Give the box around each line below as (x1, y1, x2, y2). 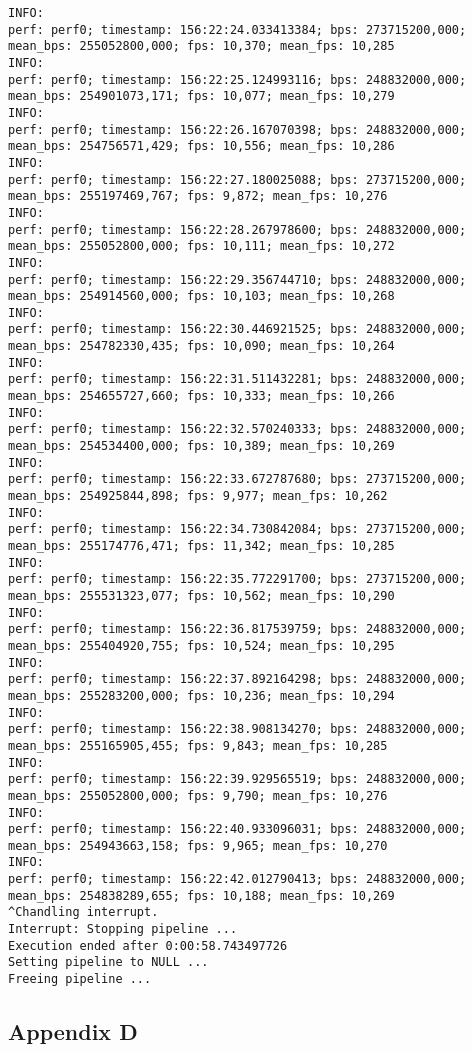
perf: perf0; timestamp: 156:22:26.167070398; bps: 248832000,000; (8, 122, 467, 137)
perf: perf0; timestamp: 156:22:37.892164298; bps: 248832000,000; (8, 672, 467, 687)
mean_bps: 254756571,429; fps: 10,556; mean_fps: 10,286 (8, 139, 395, 154)
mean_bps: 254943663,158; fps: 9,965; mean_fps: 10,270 (8, 838, 388, 853)
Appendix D (8, 1016, 138, 1047)
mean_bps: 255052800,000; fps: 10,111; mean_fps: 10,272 (8, 239, 395, 254)
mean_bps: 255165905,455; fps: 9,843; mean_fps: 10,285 (8, 738, 388, 753)
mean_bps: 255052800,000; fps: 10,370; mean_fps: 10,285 (8, 39, 395, 54)
